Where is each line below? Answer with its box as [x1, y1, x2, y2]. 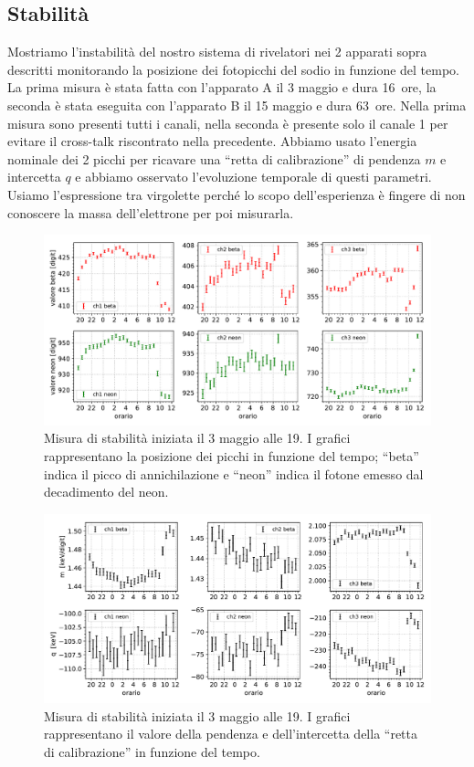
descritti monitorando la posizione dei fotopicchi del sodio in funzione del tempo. [7, 59, 460, 79]
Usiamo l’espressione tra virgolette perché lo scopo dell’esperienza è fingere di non [7, 184, 466, 204]
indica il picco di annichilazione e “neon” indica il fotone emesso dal [44, 464, 424, 483]
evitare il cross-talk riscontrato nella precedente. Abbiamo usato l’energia [7, 131, 417, 151]
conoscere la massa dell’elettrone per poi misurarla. [7, 203, 294, 222]
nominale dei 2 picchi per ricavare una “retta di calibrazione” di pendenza [7, 149, 421, 168]
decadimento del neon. [44, 482, 169, 501]
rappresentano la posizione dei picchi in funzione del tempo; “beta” [44, 447, 419, 466]
